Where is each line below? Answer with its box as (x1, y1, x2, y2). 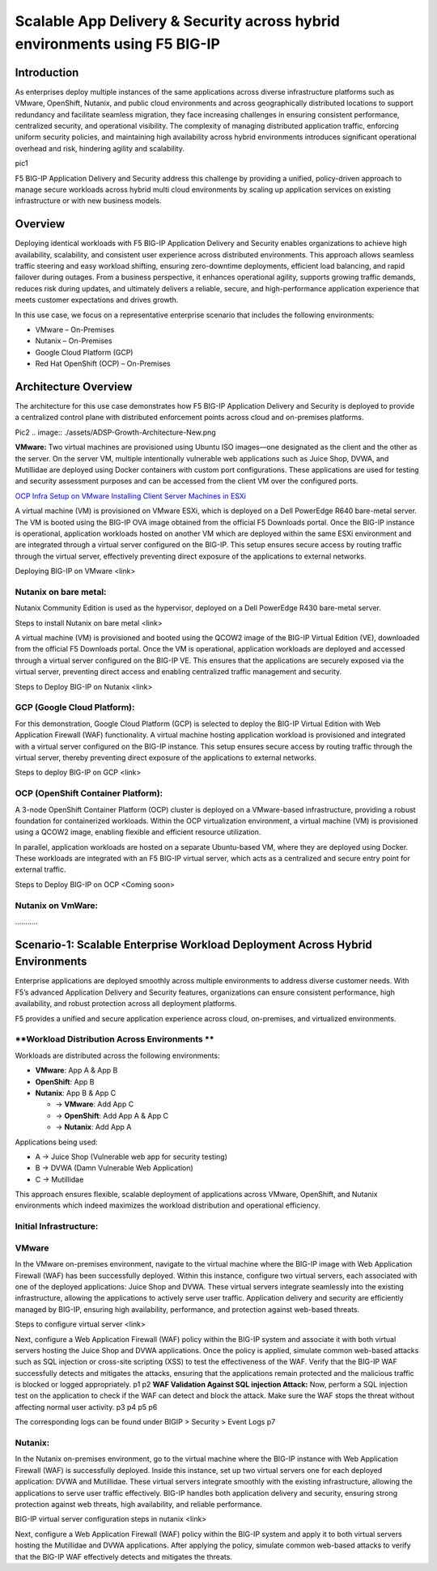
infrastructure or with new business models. (15, 196, 162, 206)
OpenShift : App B (35, 1076, 95, 1086)
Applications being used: (15, 1137, 98, 1147)
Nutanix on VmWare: (15, 899, 99, 911)
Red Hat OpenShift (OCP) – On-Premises (35, 359, 171, 368)
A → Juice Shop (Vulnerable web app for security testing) (35, 1152, 228, 1161)
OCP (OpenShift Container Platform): (15, 788, 163, 799)
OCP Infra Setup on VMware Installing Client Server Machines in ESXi (15, 490, 247, 501)
